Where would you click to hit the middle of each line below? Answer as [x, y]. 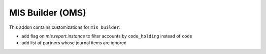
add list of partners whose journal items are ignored [74, 43]
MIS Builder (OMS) [48, 13]
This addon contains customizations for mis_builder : [65, 27]
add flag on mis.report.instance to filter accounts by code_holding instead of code [107, 36]
